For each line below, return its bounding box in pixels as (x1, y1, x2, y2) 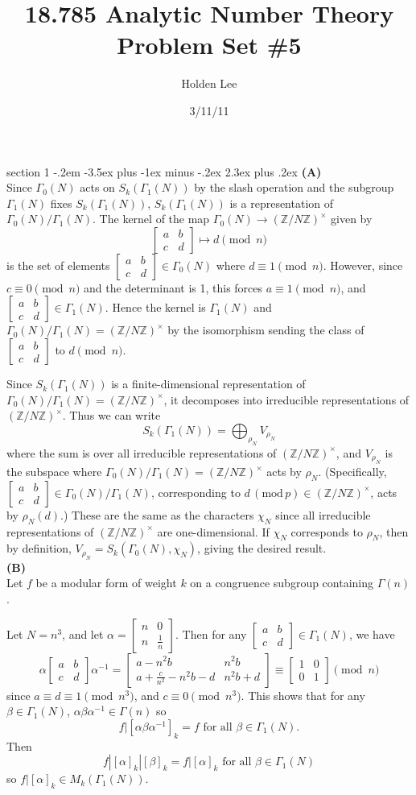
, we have (348, 625, 395, 642)
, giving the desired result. (197, 540, 327, 557)
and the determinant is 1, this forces (84, 279, 263, 296)
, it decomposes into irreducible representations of (163, 391, 410, 408)
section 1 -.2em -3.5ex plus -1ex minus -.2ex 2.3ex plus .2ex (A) (6, 163, 322, 180)
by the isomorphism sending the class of (167, 321, 365, 338)
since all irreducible (275, 506, 371, 523)
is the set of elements (6, 256, 110, 273)
